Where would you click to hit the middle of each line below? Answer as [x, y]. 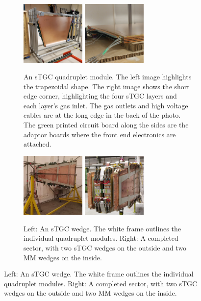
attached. [38, 144]
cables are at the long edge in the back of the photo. [102, 115]
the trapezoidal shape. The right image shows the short [107, 86]
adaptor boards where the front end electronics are [100, 134]
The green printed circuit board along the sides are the [106, 124]
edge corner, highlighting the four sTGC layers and [100, 96]
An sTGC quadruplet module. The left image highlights [108, 76]
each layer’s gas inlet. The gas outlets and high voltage [106, 105]
